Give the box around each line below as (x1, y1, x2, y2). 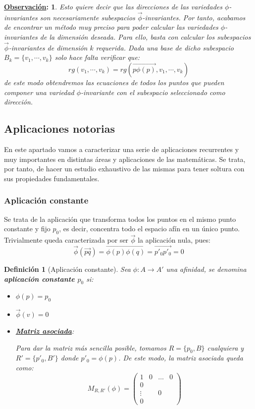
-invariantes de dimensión (8, 42, 88, 52)
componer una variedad (4, 87, 74, 97)
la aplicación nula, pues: (138, 235, 210, 245)
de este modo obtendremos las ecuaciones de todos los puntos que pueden (4, 77, 224, 87)
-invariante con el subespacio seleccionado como (81, 87, 225, 97)
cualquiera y (207, 342, 244, 353)
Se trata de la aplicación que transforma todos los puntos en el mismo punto (4, 213, 236, 224)
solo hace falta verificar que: (54, 52, 140, 62)
